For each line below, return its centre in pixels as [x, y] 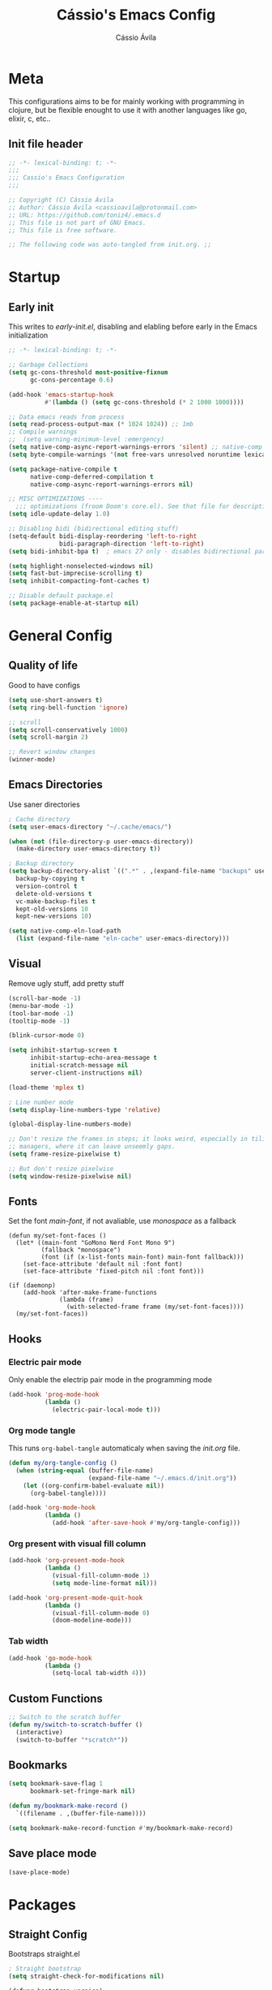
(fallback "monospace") [81, 1250]
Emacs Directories [55, 785]
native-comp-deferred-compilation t [91, 476]
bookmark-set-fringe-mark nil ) [83, 1791]
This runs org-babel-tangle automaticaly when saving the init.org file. [125, 1448]
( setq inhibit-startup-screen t [63, 1050]
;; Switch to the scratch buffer [65, 1717]
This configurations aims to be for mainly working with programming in [126, 101]
